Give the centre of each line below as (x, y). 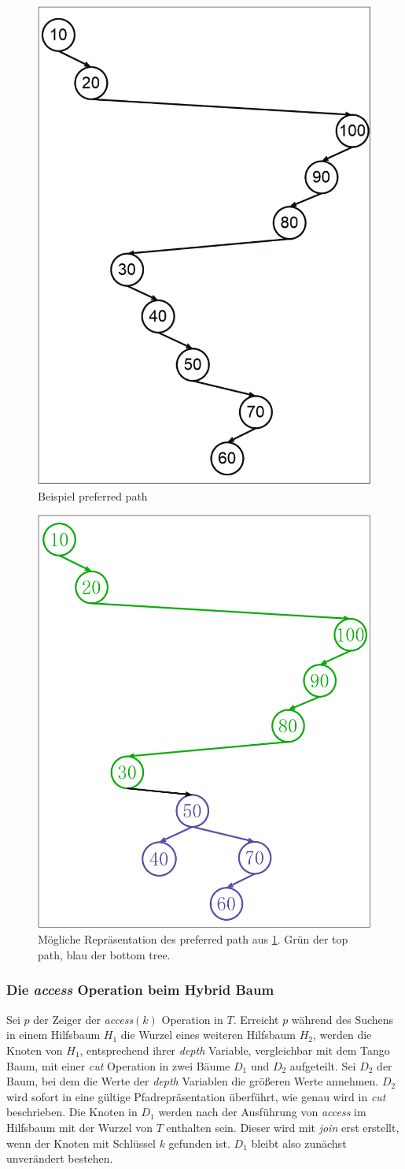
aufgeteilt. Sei (323, 1065)
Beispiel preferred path (93, 495)
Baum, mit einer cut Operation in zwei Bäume (118, 1065)
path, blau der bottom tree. (104, 954)
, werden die (342, 1035)
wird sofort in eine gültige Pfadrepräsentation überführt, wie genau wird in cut (196, 1096)
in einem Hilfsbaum (53, 1035)
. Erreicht (256, 1019)
